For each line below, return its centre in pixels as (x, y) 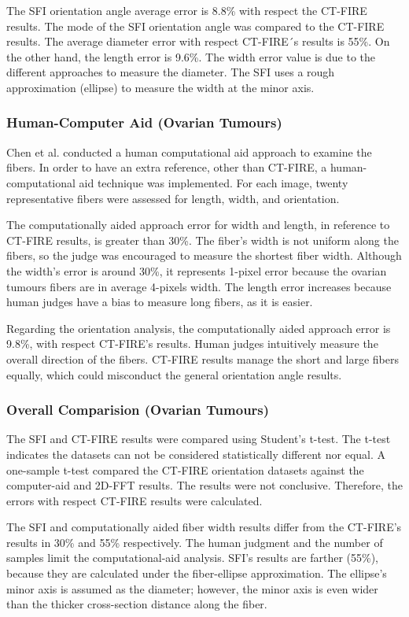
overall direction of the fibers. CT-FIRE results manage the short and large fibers (203, 358)
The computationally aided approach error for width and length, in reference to (198, 225)
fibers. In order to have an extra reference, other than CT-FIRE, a (167, 167)
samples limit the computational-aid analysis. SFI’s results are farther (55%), (193, 558)
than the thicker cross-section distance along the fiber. (137, 604)
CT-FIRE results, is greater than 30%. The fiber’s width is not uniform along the (203, 240)
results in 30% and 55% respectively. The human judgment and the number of (195, 542)
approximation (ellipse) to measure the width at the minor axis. (160, 87)
